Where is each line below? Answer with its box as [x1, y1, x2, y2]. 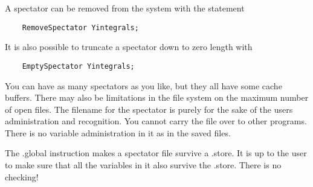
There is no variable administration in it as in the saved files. [5, 126, 231, 139]
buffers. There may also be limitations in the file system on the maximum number [5, 91, 309, 104]
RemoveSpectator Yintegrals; [22, 23, 139, 32]
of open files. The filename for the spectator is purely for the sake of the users [5, 103, 293, 115]
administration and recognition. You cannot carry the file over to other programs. [5, 115, 307, 127]
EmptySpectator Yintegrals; [22, 62, 135, 71]
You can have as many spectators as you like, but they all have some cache [5, 79, 282, 92]
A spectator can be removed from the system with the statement [5, 2, 245, 14]
